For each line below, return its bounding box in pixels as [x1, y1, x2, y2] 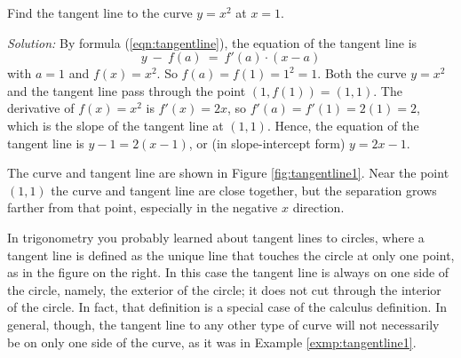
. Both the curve [317, 64, 407, 83]
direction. [292, 198, 345, 217]
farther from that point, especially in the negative [7, 198, 278, 217]
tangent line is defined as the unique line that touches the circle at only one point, [7, 245, 455, 264]
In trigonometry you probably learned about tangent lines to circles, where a [7, 227, 425, 246]
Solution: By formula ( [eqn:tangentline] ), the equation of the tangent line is [7, 33, 417, 52]
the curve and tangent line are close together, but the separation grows [51, 180, 437, 199]
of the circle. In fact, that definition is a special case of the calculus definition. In [7, 298, 448, 316]
